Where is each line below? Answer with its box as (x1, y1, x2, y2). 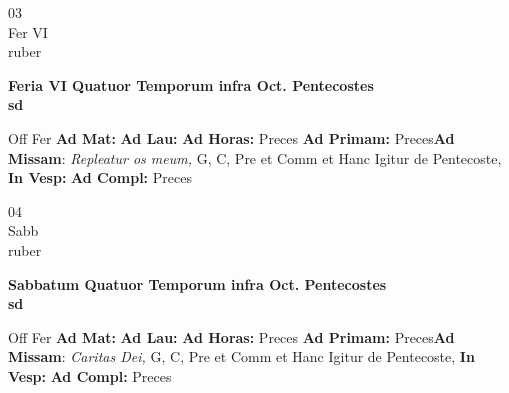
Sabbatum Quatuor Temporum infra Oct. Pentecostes (8, 273, 387, 294)
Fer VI (8, 21, 48, 42)
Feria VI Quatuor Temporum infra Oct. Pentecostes (8, 74, 374, 95)
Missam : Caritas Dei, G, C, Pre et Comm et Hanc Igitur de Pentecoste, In (8, 346, 475, 367)
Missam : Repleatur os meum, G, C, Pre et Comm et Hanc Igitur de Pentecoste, (8, 147, 502, 168)
